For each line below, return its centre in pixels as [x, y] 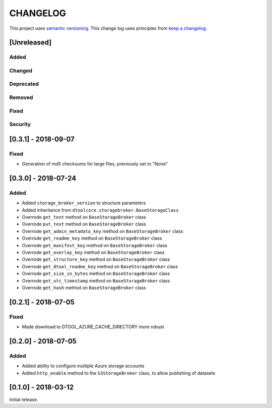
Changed [21, 71]
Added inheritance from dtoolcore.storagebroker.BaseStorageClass [100, 210]
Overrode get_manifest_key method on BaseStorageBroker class [94, 245]
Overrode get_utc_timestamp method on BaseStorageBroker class [96, 280]
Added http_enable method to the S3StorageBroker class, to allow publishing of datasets [119, 373]
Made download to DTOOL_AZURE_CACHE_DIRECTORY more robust [93, 327]
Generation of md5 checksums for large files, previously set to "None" [95, 164]
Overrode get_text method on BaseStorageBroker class [84, 217]
